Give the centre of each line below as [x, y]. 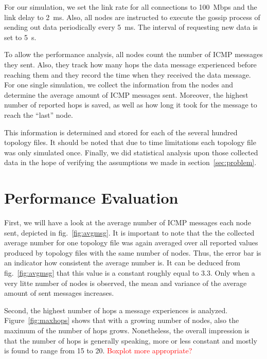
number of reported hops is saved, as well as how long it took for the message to [131, 105]
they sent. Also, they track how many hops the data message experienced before [130, 64]
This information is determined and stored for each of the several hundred [121, 132]
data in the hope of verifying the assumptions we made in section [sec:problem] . [130, 162]
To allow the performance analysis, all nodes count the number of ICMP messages [133, 54]
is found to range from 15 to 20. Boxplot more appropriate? [98, 351]
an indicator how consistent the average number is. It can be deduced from [122, 263]
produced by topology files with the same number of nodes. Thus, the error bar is [133, 252]
